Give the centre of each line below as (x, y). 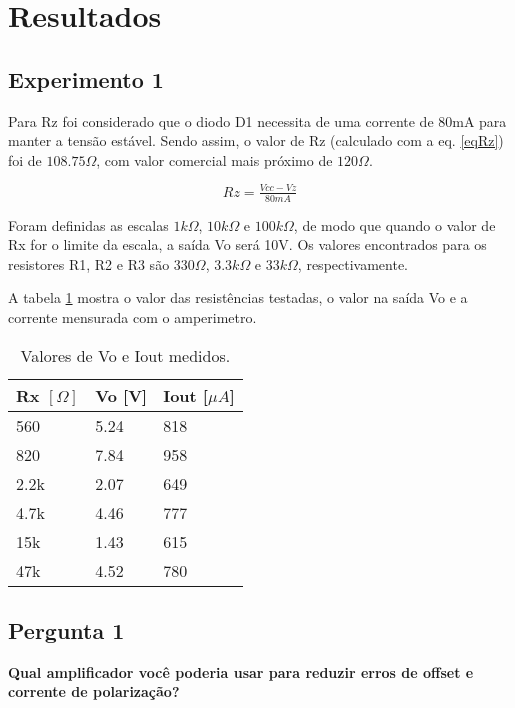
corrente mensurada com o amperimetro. (132, 317)
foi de (25, 159)
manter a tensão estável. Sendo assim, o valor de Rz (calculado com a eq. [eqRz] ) (256, 140)
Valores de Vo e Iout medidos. (125, 355)
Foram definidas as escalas (88, 224)
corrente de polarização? (94, 691)
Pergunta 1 (66, 630)
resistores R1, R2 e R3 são (89, 263)
